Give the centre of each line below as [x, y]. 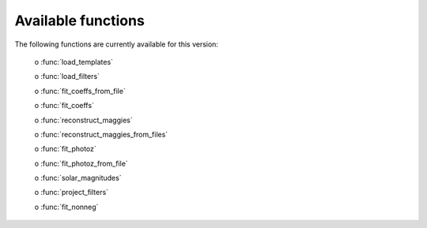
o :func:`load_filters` [67, 77]
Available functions [80, 21]
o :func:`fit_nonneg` [66, 207]
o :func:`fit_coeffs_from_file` [80, 91]
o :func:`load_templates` [74, 62]
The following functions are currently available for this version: [117, 44]
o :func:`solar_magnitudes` [78, 178]
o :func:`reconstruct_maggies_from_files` [101, 134]
